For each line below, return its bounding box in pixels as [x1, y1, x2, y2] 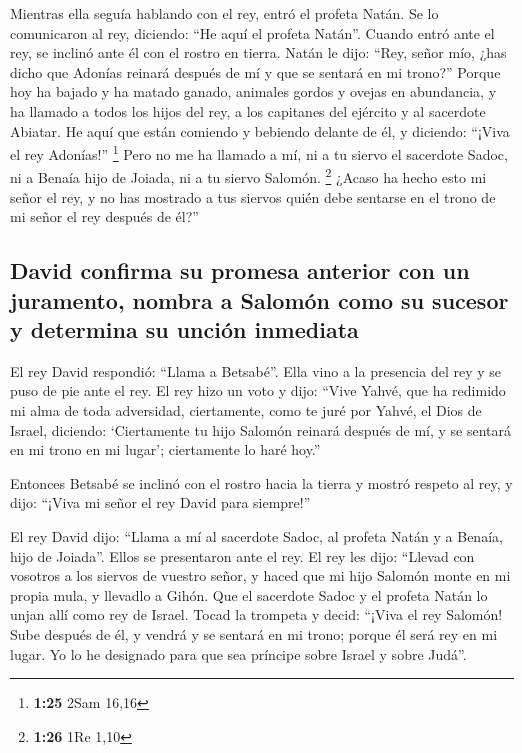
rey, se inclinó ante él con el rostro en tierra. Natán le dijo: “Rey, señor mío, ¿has [10, 42, 507, 63]
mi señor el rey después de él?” [10, 206, 199, 227]
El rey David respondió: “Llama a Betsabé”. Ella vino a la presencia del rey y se [10, 360, 502, 381]
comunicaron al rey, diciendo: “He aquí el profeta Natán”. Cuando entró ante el [10, 22, 495, 43]
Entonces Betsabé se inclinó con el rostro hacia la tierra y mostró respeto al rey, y [10, 472, 513, 493]
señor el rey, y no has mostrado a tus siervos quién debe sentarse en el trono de [10, 186, 496, 207]
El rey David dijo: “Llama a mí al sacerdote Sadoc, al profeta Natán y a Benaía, [10, 525, 503, 546]
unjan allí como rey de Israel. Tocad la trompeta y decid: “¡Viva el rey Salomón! [10, 604, 503, 625]
